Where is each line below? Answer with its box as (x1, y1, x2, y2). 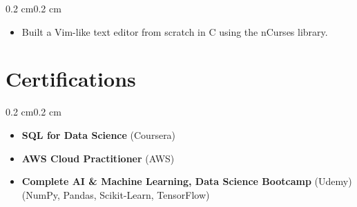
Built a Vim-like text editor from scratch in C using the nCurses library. (21, 24, 328, 39)
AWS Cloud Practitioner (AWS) (21, 151, 175, 165)
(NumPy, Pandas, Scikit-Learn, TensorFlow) (21, 187, 210, 201)
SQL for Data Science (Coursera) (21, 127, 176, 142)
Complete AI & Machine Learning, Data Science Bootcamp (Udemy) (21, 174, 352, 188)
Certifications (6, 65, 136, 93)
